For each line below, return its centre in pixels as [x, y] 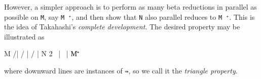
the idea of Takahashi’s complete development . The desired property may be [122, 27]
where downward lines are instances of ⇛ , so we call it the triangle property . [121, 71]
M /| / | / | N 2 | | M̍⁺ [42, 53]
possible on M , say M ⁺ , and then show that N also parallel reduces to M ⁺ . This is [129, 16]
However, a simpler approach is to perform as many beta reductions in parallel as [130, 7]
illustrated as [24, 36]
